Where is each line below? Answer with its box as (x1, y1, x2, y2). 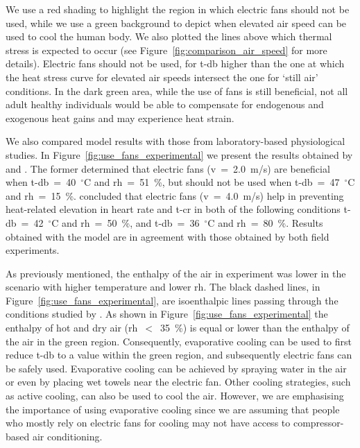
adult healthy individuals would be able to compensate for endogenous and (6, 97, 324, 112)
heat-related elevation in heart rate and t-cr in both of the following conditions (6, 202, 341, 216)
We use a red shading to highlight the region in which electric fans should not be (6, 2, 350, 16)
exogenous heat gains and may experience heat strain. (6, 110, 234, 125)
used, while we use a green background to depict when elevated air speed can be (6, 15, 347, 30)
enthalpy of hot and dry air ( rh (6, 320, 138, 335)
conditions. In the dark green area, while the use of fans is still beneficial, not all (6, 83, 348, 98)
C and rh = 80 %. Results (207, 215, 323, 230)
